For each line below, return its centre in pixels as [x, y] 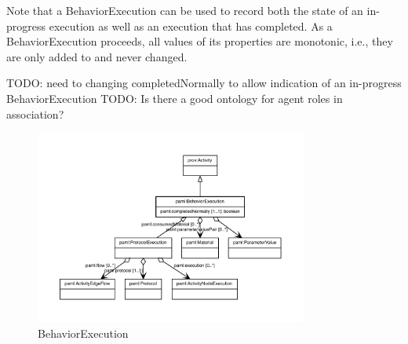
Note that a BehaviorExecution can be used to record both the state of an [185, 10]
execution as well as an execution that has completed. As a [191, 26]
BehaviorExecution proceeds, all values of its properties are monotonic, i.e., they [200, 41]
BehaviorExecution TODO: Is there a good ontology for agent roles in [175, 98]
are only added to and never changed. [97, 56]
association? [35, 113]
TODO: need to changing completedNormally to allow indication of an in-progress [204, 83]
